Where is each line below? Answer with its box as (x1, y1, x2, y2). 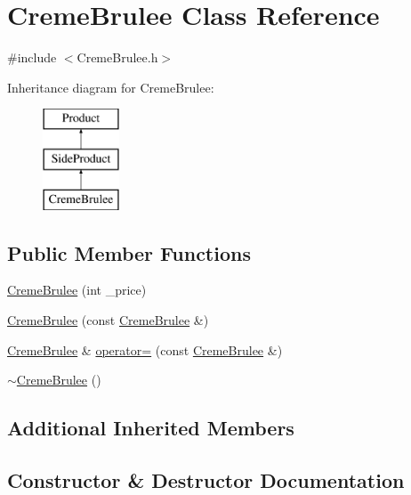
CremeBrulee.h (77, 48, 158, 67)
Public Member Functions (7, 239, 251, 266)
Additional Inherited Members (7, 414, 294, 442)
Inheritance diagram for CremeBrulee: (7, 77, 214, 96)
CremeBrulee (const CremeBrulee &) (7, 311, 209, 329)
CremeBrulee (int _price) (7, 280, 147, 299)
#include (7, 48, 57, 67)
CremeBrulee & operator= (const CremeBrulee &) (7, 340, 283, 359)
